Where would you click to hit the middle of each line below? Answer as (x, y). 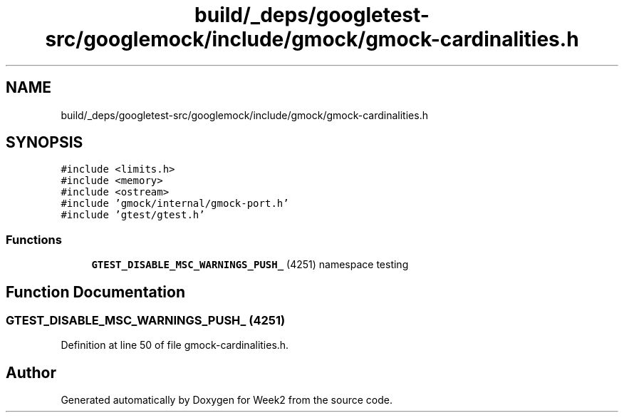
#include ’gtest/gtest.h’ (133, 215)
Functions (34, 239)
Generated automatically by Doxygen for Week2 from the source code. (227, 400)
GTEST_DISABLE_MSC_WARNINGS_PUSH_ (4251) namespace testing (250, 265)
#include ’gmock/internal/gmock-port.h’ (175, 204)
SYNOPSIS (45, 143)
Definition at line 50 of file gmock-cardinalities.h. (175, 345)
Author (31, 372)
